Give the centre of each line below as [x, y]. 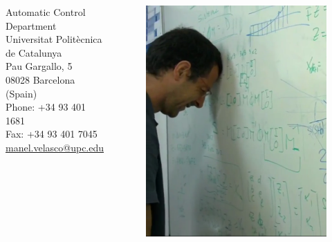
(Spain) [21, 93]
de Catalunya [34, 52]
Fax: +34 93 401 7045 [52, 134]
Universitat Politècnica [54, 39]
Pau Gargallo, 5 [39, 66]
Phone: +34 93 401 [46, 107]
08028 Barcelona [40, 79]
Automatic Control [46, 12]
